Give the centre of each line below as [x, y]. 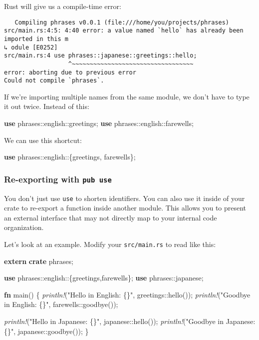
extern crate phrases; [39, 261]
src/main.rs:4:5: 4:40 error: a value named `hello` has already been [124, 31]
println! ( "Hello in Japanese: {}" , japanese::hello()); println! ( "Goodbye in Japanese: [130, 321]
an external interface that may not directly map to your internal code [111, 217]
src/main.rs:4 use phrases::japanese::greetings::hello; [101, 56]
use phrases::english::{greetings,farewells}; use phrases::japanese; [104, 278]
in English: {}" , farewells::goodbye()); [61, 304]
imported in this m [36, 39]
